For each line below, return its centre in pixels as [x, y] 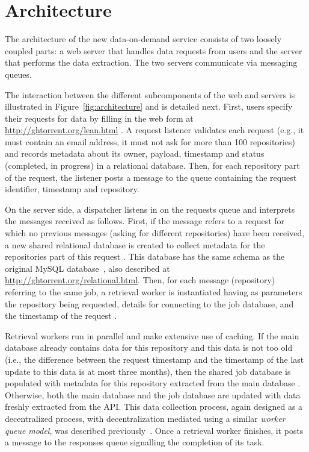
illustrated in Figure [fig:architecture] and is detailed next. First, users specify [149, 106]
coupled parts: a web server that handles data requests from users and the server [154, 50]
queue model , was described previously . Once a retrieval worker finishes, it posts [154, 430]
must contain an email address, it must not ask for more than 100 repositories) [150, 141]
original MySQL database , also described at [87, 268]
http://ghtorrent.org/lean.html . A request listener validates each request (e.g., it [154, 130]
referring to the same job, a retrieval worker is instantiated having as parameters [154, 292]
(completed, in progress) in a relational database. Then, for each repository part [152, 165]
